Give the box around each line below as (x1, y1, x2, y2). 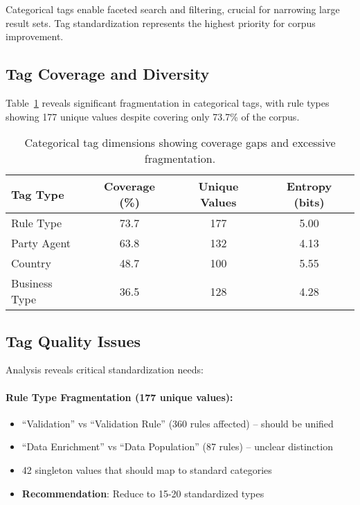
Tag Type (11, 186, 64, 202)
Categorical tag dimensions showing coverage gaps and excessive (24, 134, 336, 151)
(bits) (294, 194, 325, 211)
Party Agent (11, 235, 71, 251)
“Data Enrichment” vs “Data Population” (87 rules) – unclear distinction (21, 439, 333, 454)
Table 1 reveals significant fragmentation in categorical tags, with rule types (6, 95, 330, 109)
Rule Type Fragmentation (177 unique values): (6, 389, 233, 404)
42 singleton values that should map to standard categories (21, 462, 272, 477)
